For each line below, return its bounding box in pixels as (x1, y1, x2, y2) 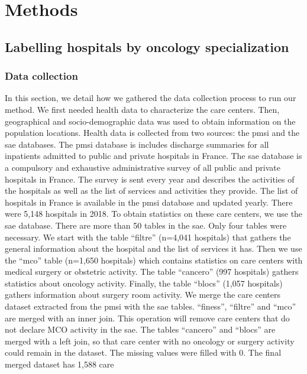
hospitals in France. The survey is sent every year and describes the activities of (5, 173, 295, 185)
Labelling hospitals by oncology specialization (5, 37, 289, 56)
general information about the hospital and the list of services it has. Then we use (5, 242, 302, 255)
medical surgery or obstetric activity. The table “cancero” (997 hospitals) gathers (5, 265, 299, 278)
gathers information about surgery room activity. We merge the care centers (5, 288, 281, 301)
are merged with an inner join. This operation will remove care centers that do (5, 311, 290, 324)
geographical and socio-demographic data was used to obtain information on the (5, 115, 296, 127)
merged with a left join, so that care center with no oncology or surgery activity (5, 334, 295, 347)
